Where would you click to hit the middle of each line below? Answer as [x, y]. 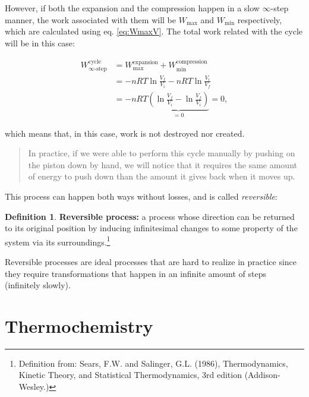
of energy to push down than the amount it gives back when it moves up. [162, 176]
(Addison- [262, 375]
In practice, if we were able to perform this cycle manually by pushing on [162, 153]
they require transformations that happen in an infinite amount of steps [135, 273]
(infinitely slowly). [38, 285]
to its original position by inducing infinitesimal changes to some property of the [151, 228]
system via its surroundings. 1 [58, 241]
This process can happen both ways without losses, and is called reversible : [141, 196]
